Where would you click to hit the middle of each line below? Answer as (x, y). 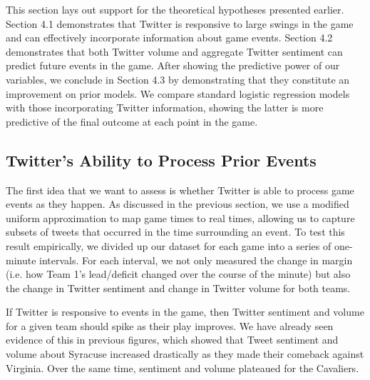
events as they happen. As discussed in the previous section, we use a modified (178, 204)
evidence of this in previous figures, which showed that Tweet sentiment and (172, 340)
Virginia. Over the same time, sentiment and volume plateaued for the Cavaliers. (183, 367)
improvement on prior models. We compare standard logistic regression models (178, 93)
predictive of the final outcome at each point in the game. (132, 121)
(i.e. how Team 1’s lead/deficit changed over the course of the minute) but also (178, 274)
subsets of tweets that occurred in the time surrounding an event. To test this (175, 232)
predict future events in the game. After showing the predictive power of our (173, 65)
